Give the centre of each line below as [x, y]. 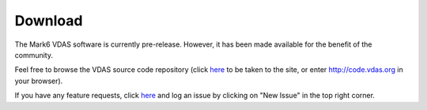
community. [34, 55]
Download [49, 21]
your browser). [39, 81]
